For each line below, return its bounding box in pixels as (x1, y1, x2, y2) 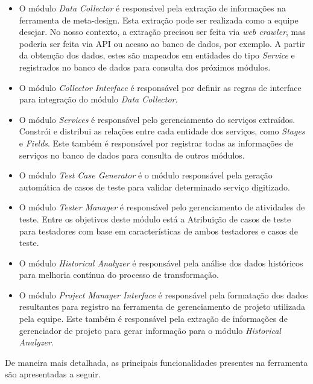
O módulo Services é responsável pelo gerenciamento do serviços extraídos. (19, 113, 296, 125)
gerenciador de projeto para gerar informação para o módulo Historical (19, 324, 281, 336)
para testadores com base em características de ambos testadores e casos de (19, 224, 298, 237)
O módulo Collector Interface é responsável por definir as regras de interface (19, 81, 302, 93)
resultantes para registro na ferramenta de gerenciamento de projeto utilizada (19, 300, 306, 313)
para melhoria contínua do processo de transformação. (19, 268, 219, 281)
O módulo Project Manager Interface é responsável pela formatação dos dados (19, 288, 308, 301)
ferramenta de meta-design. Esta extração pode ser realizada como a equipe (19, 13, 299, 26)
